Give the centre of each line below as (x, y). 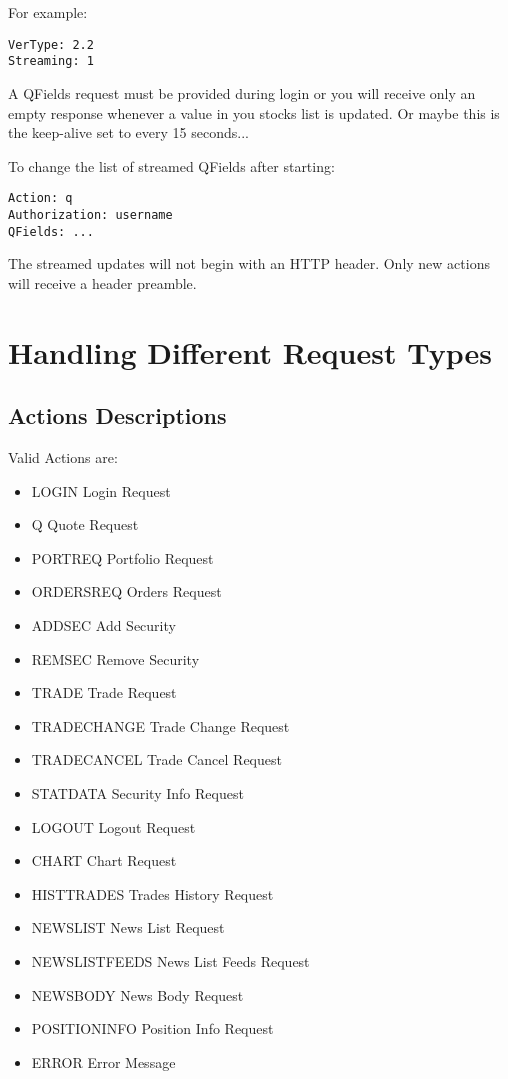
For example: (48, 12)
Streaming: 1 (51, 61)
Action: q (40, 198)
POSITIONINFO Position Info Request (152, 1028)
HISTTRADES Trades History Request (152, 893)
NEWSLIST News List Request (128, 927)
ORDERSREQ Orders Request (126, 591)
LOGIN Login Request (101, 490)
